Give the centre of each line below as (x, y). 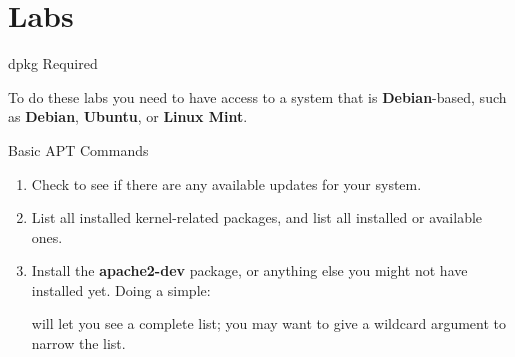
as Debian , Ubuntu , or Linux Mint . (128, 116)
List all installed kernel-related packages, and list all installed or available (257, 217)
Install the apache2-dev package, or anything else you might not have (249, 270)
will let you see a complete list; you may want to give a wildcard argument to (269, 323)
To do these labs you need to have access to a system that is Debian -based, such (257, 96)
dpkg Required (53, 63)
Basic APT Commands (78, 149)
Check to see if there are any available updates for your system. (226, 183)
